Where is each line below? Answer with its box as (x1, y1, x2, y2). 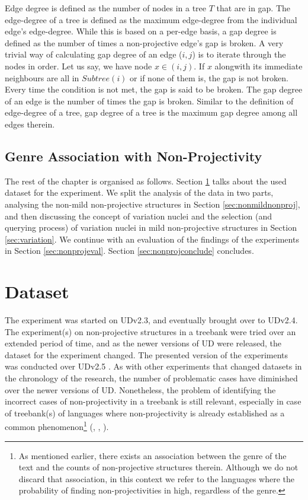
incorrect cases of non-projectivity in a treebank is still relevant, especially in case (5, 395, 301, 407)
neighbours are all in (5, 71, 79, 84)
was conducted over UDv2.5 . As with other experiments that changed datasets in (5, 360, 302, 372)
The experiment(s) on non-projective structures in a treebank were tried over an (5, 325, 296, 337)
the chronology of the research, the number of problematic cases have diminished (5, 371, 298, 384)
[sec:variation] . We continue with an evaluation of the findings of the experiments (5, 233, 299, 245)
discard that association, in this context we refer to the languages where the (18, 472, 295, 485)
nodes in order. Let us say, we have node (5, 59, 152, 72)
